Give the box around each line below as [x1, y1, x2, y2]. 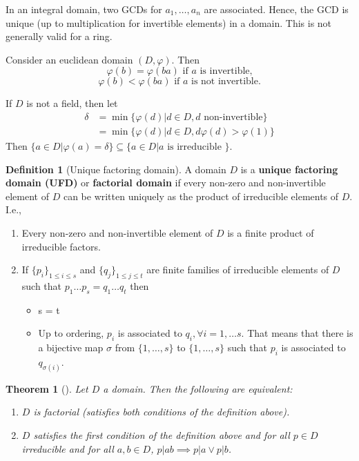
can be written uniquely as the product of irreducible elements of [63, 188, 339, 203]
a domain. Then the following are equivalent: [103, 381, 293, 395]
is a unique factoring [240, 161, 338, 176]
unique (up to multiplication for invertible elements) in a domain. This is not [6, 15, 332, 30]
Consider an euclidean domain [6, 52, 133, 66]
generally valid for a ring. [6, 29, 113, 43]
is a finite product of [227, 226, 314, 239]
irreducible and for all [21, 441, 114, 455]
